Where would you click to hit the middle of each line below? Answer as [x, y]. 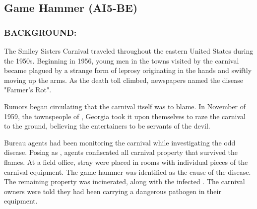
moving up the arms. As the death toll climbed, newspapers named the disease [124, 80]
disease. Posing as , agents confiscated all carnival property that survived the [121, 152]
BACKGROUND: [40, 32]
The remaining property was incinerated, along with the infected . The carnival [125, 181]
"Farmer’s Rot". [28, 90]
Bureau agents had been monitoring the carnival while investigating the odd [120, 142]
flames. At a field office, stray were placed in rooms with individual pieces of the [126, 162]
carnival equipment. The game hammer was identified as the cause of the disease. [128, 172]
